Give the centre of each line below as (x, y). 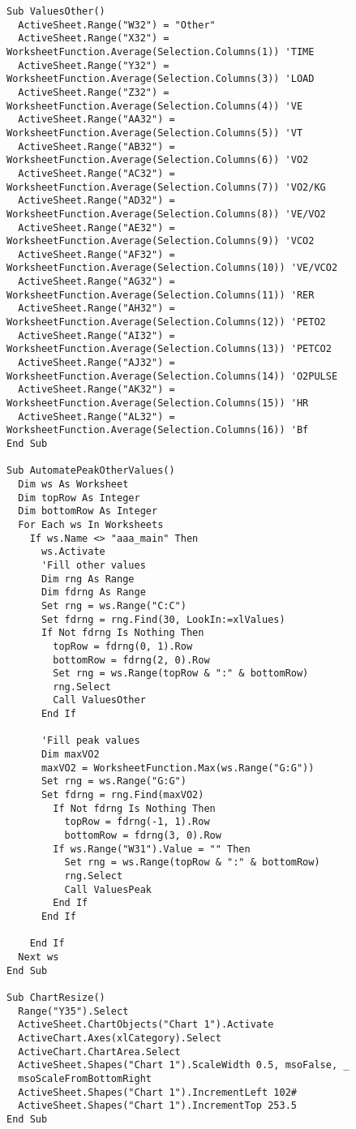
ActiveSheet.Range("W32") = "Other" (117, 25)
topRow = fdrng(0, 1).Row (123, 646)
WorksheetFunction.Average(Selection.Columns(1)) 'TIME (161, 52)
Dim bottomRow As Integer (88, 511)
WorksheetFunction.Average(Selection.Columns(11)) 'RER (161, 295)
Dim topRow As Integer (79, 498)
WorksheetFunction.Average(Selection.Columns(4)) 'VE (155, 106)
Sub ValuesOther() (56, 11)
